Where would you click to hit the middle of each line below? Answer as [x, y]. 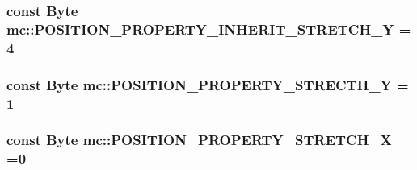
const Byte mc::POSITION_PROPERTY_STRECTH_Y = [208, 84]
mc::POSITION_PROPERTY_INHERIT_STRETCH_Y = [209, 29]
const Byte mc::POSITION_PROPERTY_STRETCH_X [199, 140]
